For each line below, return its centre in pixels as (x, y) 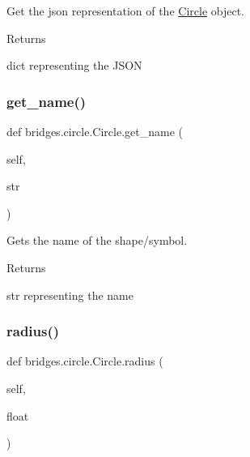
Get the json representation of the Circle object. (125, 11)
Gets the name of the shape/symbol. (97, 240)
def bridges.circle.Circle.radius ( (85, 361)
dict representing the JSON (74, 65)
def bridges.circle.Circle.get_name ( (95, 131)
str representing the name (70, 295)
